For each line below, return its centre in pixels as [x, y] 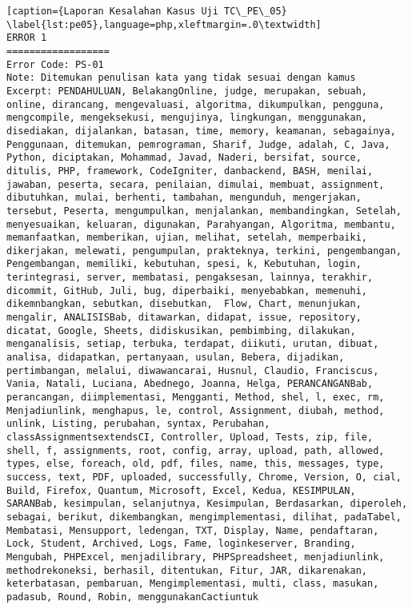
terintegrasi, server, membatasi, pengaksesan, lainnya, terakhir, [190, 278]
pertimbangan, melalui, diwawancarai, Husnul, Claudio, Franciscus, [193, 370]
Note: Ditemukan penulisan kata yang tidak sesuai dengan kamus [181, 78]
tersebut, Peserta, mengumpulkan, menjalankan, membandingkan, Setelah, [204, 211]
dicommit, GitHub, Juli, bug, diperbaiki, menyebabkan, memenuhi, [187, 291]
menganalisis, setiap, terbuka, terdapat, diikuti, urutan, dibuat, [193, 344]
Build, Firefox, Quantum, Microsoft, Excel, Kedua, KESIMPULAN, [181, 490]
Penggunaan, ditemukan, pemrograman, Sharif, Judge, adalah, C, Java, [198, 144]
